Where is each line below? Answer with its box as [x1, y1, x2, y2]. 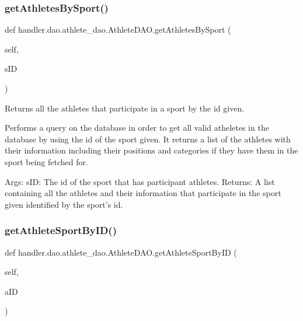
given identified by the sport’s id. [5, 198, 123, 210]
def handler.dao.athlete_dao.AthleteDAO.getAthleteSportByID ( [5, 246, 237, 258]
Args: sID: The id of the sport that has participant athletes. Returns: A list [5, 175, 275, 187]
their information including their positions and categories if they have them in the [5, 144, 298, 156]
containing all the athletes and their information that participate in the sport [5, 187, 281, 199]
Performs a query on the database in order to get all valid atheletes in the [5, 121, 269, 134]
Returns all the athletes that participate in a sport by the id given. [5, 102, 245, 114]
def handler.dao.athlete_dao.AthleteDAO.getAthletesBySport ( [5, 23, 231, 36]
